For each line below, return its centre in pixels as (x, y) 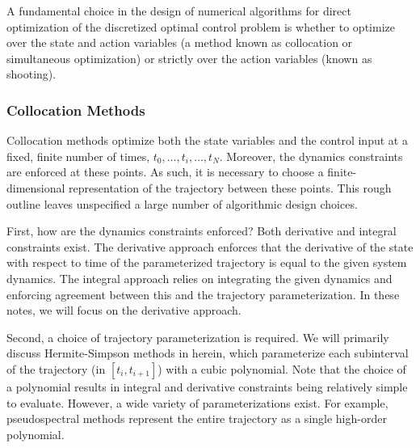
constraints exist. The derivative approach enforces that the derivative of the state (210, 246)
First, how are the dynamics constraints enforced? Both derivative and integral (202, 231)
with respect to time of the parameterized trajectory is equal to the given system (207, 262)
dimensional (36, 187)
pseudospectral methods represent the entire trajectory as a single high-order (197, 418)
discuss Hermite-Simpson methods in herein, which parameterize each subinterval (208, 353)
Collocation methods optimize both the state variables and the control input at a (207, 140)
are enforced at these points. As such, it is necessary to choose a (165, 172)
